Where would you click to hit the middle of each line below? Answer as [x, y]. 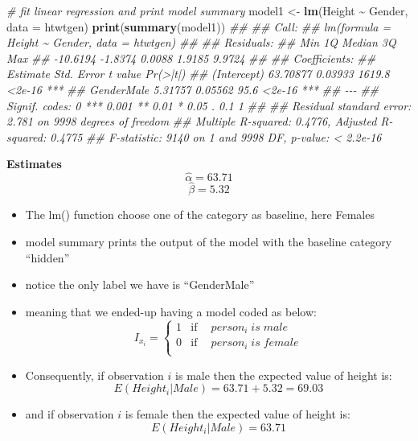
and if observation [70, 414]
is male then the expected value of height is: [284, 375]
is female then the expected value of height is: [238, 414]
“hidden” [47, 257]
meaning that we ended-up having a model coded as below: [171, 311]
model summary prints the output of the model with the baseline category [209, 241]
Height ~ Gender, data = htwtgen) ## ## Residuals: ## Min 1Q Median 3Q [201, 42]
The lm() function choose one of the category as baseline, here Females [200, 214]
